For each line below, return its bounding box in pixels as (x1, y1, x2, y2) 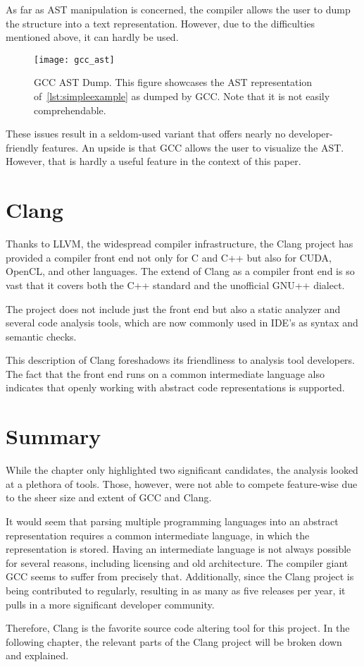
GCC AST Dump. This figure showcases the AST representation (34, 75, 313, 90)
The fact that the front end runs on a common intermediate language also (6, 366, 325, 381)
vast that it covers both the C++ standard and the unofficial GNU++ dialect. (6, 277, 345, 292)
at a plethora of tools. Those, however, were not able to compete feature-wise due (6, 476, 358, 491)
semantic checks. (6, 329, 77, 343)
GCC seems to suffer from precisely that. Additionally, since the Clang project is (6, 569, 354, 584)
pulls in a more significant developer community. (6, 596, 215, 611)
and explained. (6, 648, 69, 663)
